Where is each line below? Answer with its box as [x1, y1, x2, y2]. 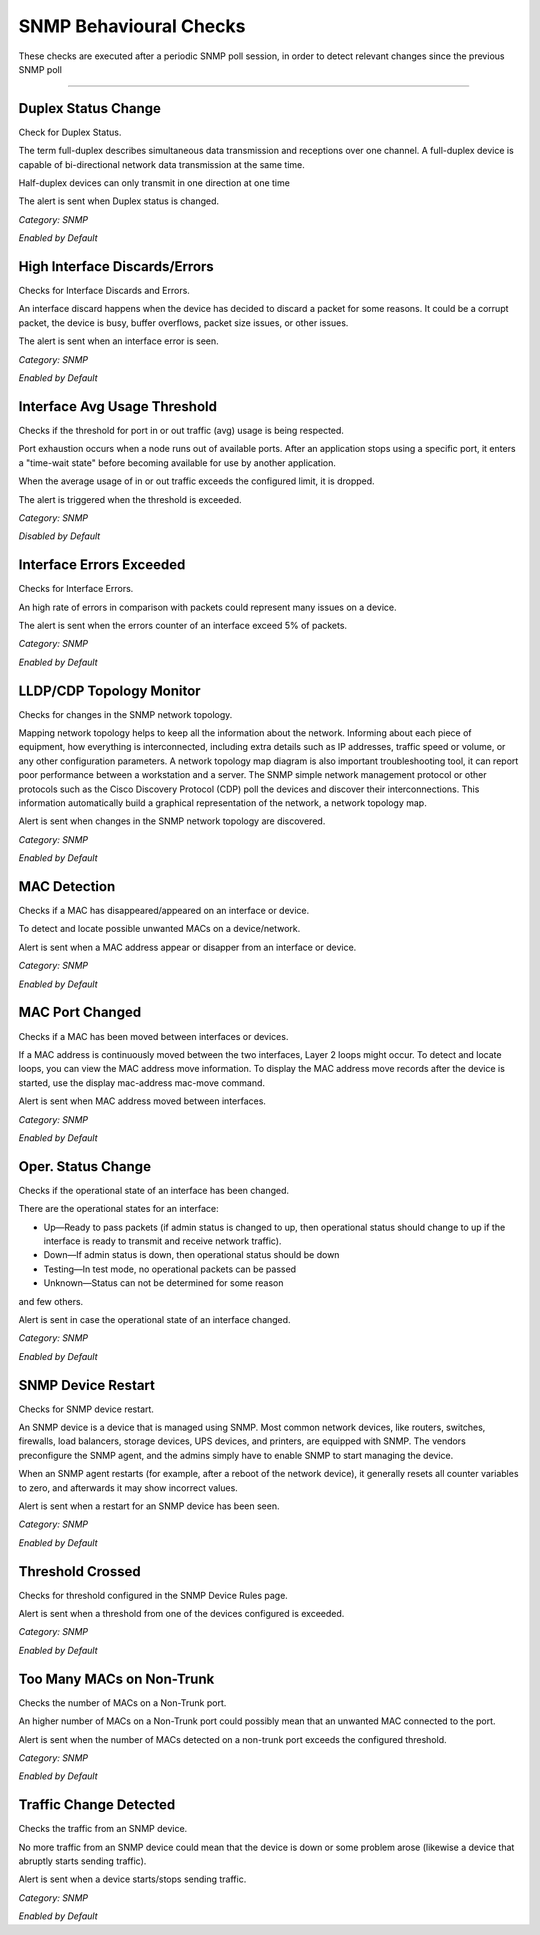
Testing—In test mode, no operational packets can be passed [43, 1263, 297, 1275]
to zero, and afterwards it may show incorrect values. [18, 1481, 239, 1494]
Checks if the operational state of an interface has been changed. [18, 1184, 290, 1196]
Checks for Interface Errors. [18, 583, 134, 595]
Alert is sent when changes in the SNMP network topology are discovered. [18, 815, 326, 827]
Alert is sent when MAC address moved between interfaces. [18, 1095, 267, 1107]
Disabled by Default [18, 530, 101, 542]
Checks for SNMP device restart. [18, 1403, 155, 1415]
